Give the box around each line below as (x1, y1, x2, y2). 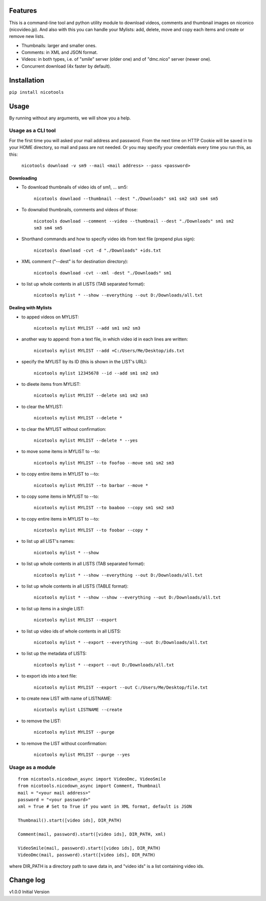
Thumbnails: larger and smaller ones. (21, 42, 97, 48)
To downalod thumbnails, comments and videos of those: (21, 207, 138, 213)
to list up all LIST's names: (21, 538, 75, 544)
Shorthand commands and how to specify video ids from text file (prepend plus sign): (21, 236, 196, 242)
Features (9, 6, 37, 15)
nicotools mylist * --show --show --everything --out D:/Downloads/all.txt (33, 595, 221, 601)
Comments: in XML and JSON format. (21, 49, 98, 55)
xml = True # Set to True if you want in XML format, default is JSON (18, 804, 192, 809)
